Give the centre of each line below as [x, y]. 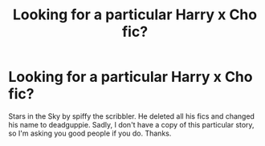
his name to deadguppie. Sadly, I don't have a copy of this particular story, [131, 124]
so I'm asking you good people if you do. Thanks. [90, 133]
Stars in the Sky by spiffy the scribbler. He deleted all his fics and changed [132, 116]
